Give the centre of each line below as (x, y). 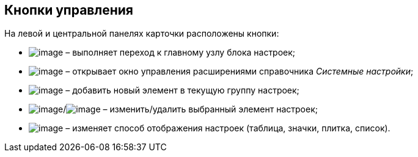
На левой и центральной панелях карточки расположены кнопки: (142, 34)
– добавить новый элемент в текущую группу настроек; (182, 90)
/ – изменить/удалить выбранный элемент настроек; (190, 109)
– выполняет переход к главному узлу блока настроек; (181, 53)
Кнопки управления (69, 10)
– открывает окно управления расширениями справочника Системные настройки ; (240, 71)
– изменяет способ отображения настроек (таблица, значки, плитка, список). (228, 128)
